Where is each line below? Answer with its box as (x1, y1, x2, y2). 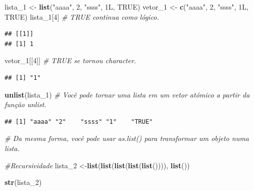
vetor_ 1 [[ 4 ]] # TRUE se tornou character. (5, 55, 136, 66)
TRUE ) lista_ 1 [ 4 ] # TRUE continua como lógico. (5, 11, 159, 22)
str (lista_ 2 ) (5, 177, 42, 187)
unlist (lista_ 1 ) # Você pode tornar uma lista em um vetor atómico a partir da (5, 89, 250, 100)
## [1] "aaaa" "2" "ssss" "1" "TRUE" (5, 118, 153, 125)
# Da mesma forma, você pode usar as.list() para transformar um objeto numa (5, 133, 249, 144)
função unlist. (5, 99, 46, 110)
